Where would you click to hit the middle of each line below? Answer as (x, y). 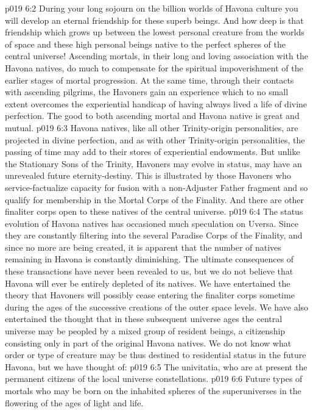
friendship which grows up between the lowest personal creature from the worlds (155, 32)
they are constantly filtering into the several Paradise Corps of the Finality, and (154, 235)
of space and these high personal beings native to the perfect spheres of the (146, 44)
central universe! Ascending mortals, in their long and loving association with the (156, 56)
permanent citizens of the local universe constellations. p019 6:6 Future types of (154, 379)
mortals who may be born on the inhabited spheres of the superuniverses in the (153, 390)
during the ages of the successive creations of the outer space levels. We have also (157, 307)
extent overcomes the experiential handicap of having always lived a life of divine (156, 103)
